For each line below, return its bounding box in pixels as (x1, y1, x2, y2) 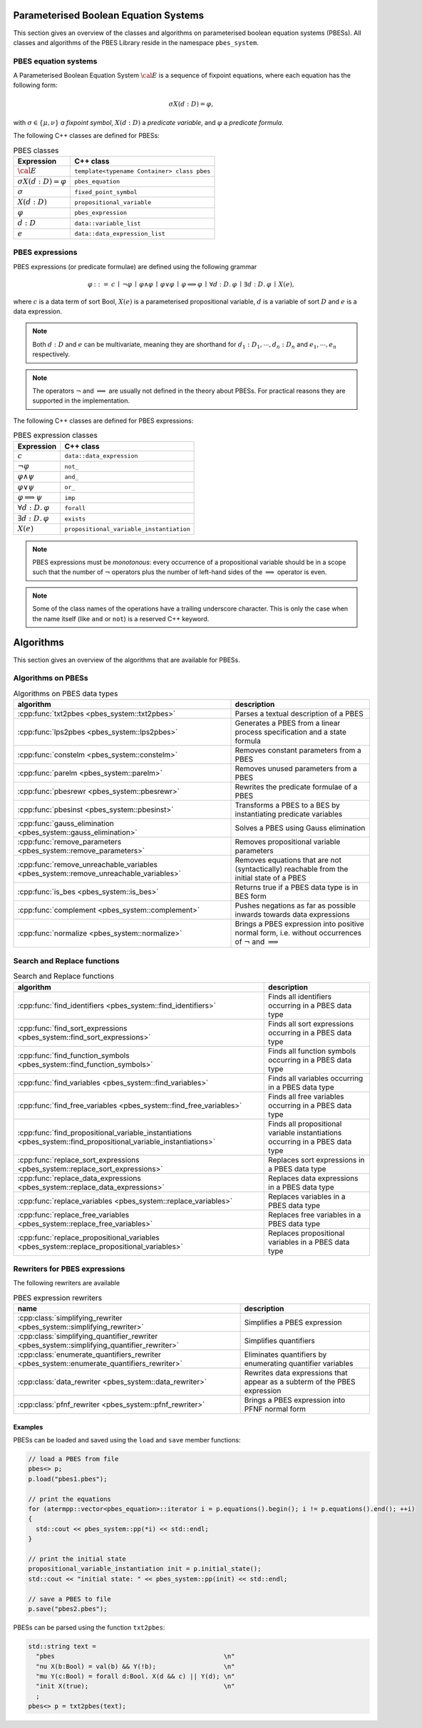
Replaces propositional (268, 1228, 345, 1238)
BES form (235, 891, 267, 901)
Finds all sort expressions (268, 1018, 354, 1028)
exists (64, 515, 86, 523)
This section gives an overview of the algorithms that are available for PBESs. (13, 655, 240, 664)
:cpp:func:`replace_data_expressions (17, 1173, 142, 1183)
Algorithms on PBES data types (13, 688, 118, 698)
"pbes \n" (36, 1652, 235, 1660)
